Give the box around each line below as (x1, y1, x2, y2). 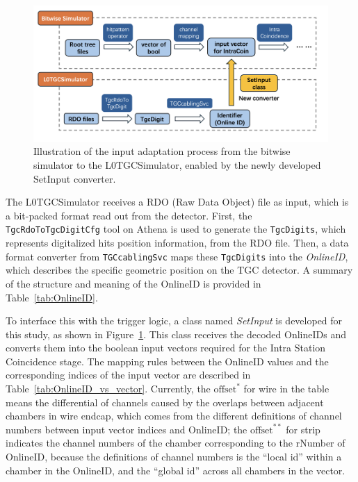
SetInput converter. (33, 171, 116, 185)
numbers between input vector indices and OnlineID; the (6, 422, 247, 436)
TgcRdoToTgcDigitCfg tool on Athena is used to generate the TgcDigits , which (6, 222, 346, 236)
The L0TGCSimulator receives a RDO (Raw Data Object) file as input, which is (6, 194, 349, 209)
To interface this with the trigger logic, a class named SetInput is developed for (6, 313, 343, 328)
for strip (286, 422, 320, 436)
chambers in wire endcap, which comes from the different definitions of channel (6, 408, 342, 423)
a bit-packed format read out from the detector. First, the (6, 208, 252, 222)
